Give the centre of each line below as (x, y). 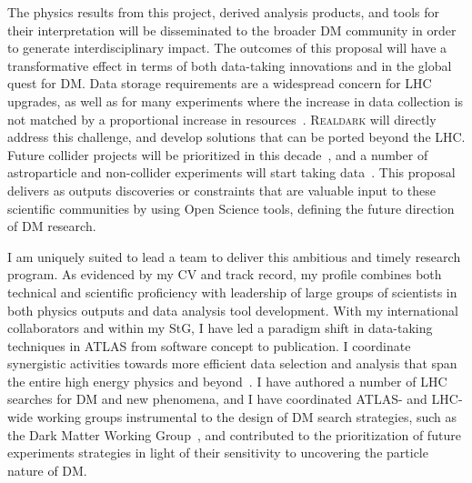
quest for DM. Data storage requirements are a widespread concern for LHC (220, 83)
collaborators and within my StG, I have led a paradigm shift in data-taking (220, 328)
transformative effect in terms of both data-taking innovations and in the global (230, 65)
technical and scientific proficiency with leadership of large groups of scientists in (232, 292)
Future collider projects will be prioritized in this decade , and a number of (218, 154)
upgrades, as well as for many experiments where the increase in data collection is (236, 101)
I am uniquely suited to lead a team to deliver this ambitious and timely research (234, 256)
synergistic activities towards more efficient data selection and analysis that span (232, 363)
